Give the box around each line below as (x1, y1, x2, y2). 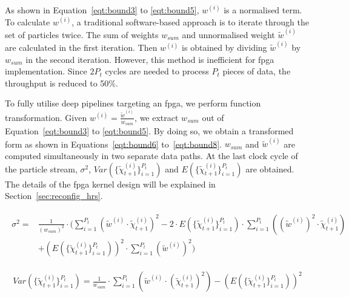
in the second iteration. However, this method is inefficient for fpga (25, 53, 274, 65)
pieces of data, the (222, 65, 291, 77)
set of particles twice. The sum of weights (5, 28, 159, 41)
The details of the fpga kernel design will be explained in (5, 177, 216, 190)
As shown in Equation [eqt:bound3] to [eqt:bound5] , (5, 4, 199, 16)
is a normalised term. (224, 4, 302, 16)
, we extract (135, 111, 179, 123)
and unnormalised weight (182, 28, 275, 41)
